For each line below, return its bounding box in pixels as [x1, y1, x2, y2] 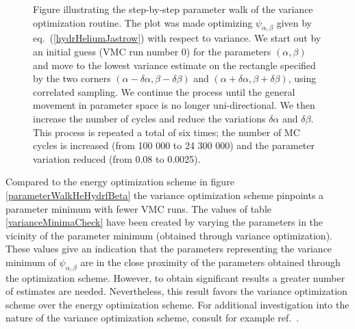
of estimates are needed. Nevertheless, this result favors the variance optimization [5, 284, 347, 298]
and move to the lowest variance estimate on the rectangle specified [33, 57, 316, 72]
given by [276, 15, 312, 29]
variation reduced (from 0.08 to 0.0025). [33, 151, 201, 166]
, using [288, 71, 317, 85]
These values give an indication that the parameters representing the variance [5, 241, 332, 256]
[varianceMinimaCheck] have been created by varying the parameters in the [5, 215, 323, 229]
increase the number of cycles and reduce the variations [33, 111, 266, 125]
